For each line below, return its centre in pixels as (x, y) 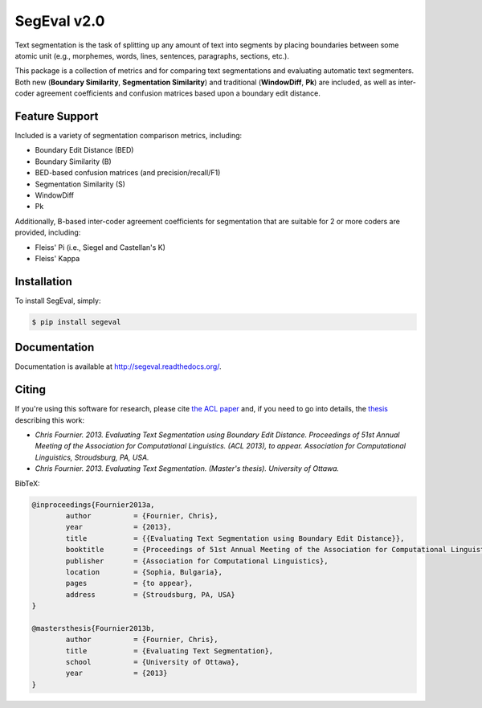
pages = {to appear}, (129, 583)
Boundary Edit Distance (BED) (84, 150)
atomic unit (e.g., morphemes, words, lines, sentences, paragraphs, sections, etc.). (152, 55)
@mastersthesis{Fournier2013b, (94, 628)
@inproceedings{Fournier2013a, (94, 505)
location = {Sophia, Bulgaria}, (144, 572)
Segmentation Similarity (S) (80, 184)
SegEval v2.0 (60, 21)
